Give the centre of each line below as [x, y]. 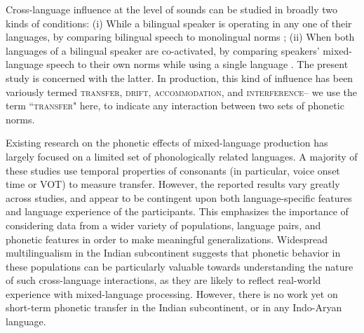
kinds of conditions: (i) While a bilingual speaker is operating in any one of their [179, 23]
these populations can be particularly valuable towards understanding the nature [180, 266]
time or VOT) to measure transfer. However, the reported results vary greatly [173, 184]
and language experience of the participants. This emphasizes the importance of [177, 211]
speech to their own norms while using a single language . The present [197, 64]
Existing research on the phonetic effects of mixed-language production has [167, 143]
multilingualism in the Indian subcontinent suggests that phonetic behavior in [173, 253]
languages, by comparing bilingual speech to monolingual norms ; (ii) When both [180, 37]
